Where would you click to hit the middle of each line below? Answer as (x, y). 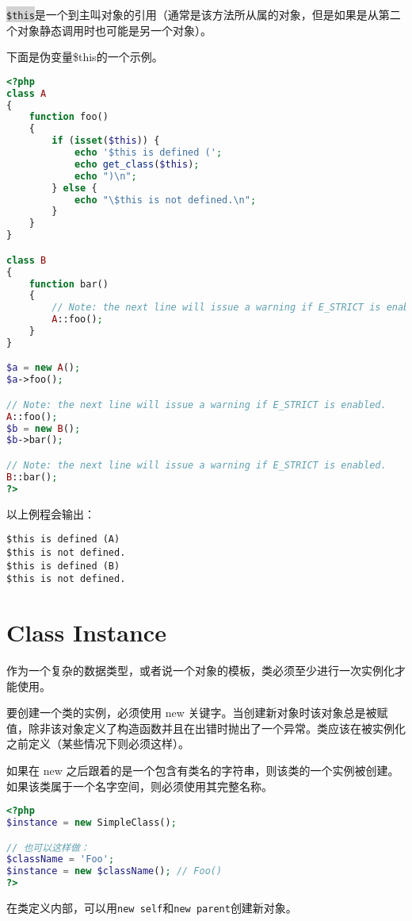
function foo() (69, 117)
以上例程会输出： (51, 513)
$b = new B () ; (44, 428)
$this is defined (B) (63, 566)
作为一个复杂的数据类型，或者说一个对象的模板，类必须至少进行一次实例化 (200, 670)
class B (27, 260)
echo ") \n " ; (105, 176)
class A (27, 93)
